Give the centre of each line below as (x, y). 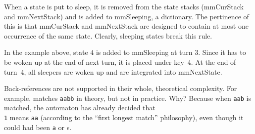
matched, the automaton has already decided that (80, 108)
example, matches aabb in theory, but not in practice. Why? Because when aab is (127, 98)
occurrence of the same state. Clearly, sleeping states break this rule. (108, 35)
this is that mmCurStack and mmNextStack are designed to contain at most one (126, 26)
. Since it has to (222, 52)
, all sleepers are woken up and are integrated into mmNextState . (123, 71)
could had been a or (34, 127)
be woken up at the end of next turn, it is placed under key (94, 62)
